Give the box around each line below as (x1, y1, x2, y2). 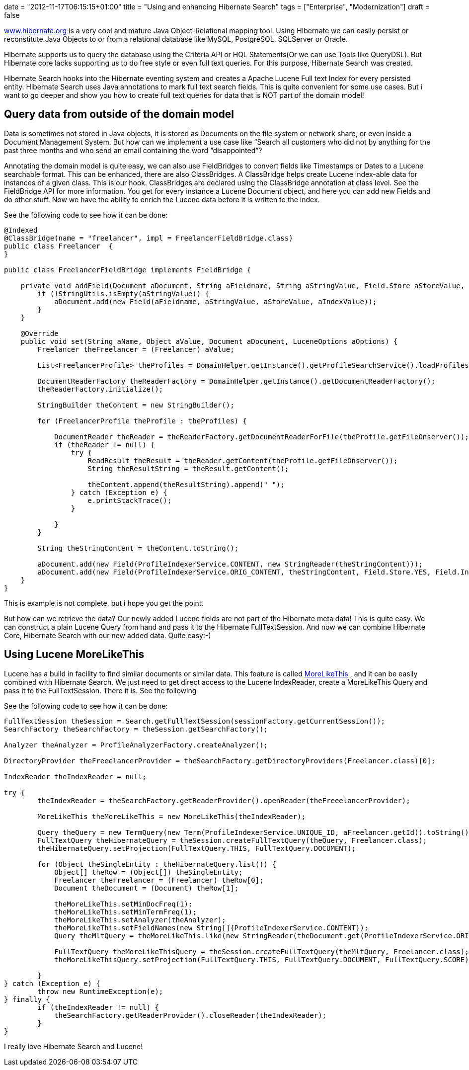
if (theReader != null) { (54, 440, 155, 449)
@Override (20, 329, 59, 337)
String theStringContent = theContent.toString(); (37, 544, 239, 552)
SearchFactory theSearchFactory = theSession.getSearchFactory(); (4, 725, 268, 733)
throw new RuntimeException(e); (37, 987, 163, 995)
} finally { (4, 995, 50, 1003)
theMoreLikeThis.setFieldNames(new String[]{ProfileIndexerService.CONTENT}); (54, 923, 369, 932)
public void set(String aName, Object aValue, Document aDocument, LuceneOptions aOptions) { (20, 337, 398, 345)
